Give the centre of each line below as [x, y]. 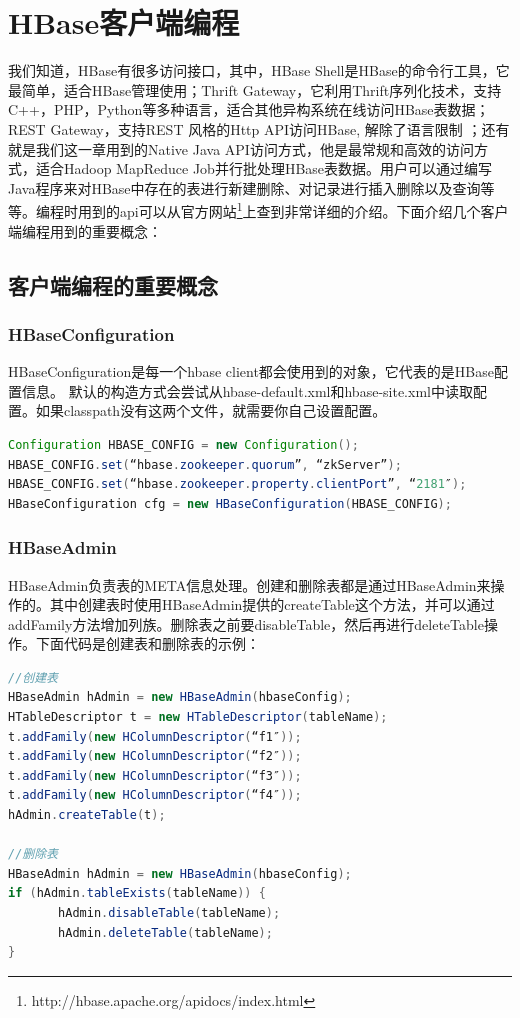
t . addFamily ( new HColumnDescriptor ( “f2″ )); [155, 756]
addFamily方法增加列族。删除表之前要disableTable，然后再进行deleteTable [246, 623]
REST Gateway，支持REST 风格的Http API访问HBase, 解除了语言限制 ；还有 [259, 128]
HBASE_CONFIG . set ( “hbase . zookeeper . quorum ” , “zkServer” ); [205, 464]
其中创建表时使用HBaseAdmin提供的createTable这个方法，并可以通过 [272, 604]
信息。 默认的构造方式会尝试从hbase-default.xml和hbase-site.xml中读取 [247, 390]
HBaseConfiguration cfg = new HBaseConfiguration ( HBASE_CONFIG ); [230, 503]
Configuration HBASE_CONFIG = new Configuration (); [183, 444]
